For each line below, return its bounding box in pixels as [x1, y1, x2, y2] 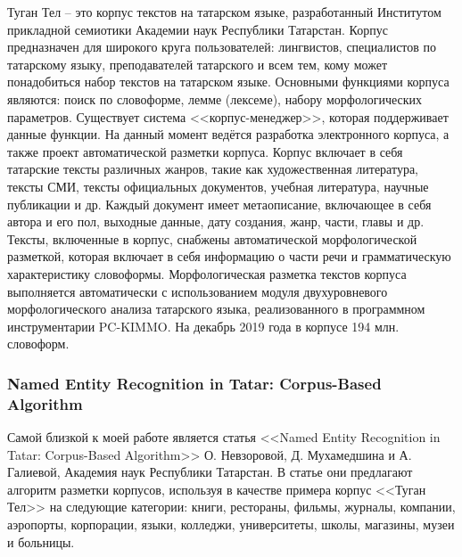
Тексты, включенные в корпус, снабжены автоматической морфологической [7, 229, 417, 248]
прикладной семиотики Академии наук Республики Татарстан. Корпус [7, 20, 388, 38]
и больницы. [7, 532, 75, 551]
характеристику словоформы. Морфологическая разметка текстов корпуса [7, 264, 407, 283]
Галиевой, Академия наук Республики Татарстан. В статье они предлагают [7, 463, 413, 481]
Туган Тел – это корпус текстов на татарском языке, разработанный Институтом [7, 3, 441, 20]
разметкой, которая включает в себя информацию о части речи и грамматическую [7, 247, 451, 266]
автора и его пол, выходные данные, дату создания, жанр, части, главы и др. [7, 212, 425, 231]
